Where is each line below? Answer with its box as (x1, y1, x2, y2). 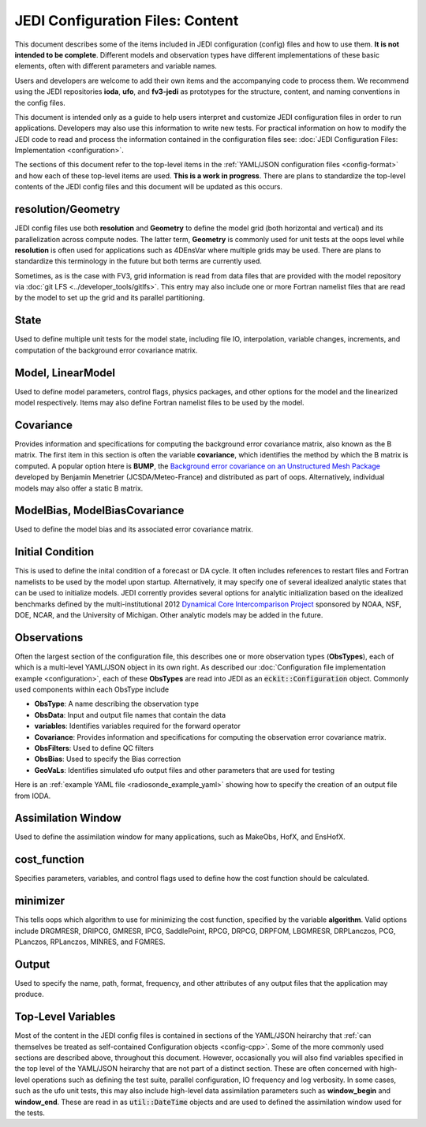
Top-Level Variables (14, 1010, 116, 1024)
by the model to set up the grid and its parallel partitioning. (14, 293, 205, 303)
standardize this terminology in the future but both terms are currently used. (14, 256, 262, 266)
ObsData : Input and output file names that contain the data (34, 710, 226, 719)
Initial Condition (14, 545, 95, 559)
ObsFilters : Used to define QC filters (34, 743, 154, 752)
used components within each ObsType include (14, 685, 170, 694)
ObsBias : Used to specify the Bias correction (34, 754, 181, 764)
